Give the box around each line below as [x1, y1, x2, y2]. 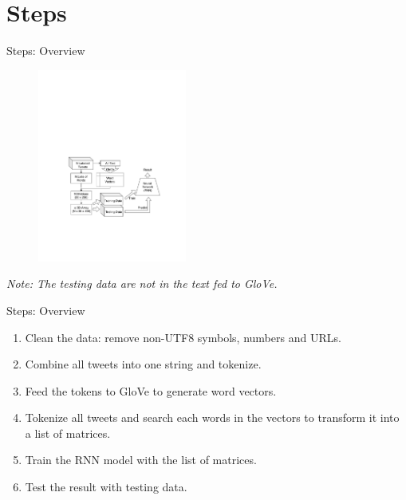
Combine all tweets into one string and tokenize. [25, 356, 262, 372]
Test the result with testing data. [25, 478, 187, 495]
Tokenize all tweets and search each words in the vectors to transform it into [25, 409, 400, 426]
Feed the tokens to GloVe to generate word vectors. [25, 382, 277, 399]
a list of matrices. [25, 424, 111, 441]
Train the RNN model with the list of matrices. [25, 451, 257, 468]
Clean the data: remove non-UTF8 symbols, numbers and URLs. [25, 329, 341, 345]
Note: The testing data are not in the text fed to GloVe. [6, 275, 278, 292]
